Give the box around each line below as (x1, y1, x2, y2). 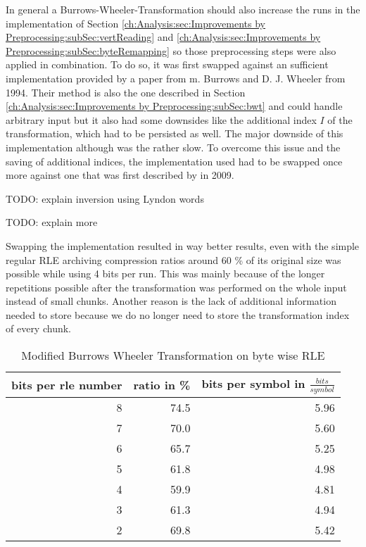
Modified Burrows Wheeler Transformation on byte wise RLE (21, 347, 325, 364)
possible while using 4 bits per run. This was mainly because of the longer (6, 266, 325, 281)
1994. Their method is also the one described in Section (6, 84, 246, 99)
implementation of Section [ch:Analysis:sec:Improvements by (6, 15, 266, 30)
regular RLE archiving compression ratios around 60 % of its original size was (6, 252, 341, 267)
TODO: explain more (6, 215, 98, 230)
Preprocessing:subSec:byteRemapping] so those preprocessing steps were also (6, 43, 336, 58)
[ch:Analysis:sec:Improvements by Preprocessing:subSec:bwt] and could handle (6, 99, 343, 113)
